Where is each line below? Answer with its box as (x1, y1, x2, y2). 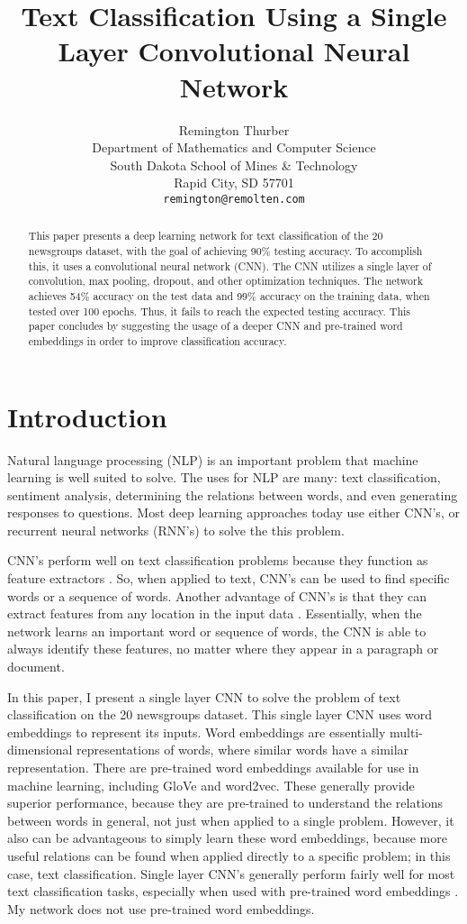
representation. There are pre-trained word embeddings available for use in (7, 758, 419, 777)
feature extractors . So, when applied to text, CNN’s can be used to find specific (7, 569, 450, 588)
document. (7, 657, 65, 676)
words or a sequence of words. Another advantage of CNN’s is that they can (7, 586, 427, 605)
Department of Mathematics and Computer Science (92, 138, 376, 157)
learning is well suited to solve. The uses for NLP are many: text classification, (7, 468, 441, 487)
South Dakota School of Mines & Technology (110, 155, 358, 174)
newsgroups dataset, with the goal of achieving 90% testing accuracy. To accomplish (28, 242, 423, 258)
